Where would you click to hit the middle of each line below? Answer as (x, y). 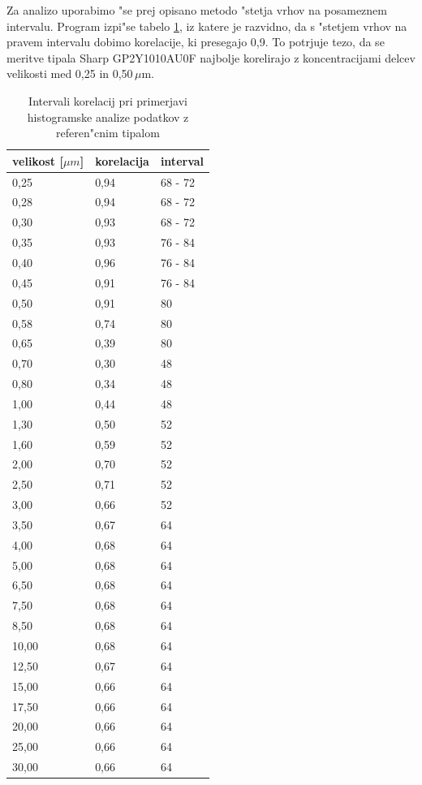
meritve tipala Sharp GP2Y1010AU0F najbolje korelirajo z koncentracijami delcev (211, 57)
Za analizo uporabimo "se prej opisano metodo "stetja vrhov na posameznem (197, 10)
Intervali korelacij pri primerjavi (108, 100)
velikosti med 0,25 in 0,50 (70, 73)
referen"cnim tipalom (108, 133)
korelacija (122, 160)
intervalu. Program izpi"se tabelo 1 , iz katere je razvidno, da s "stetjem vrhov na (207, 26)
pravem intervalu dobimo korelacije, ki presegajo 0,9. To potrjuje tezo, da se (196, 42)
